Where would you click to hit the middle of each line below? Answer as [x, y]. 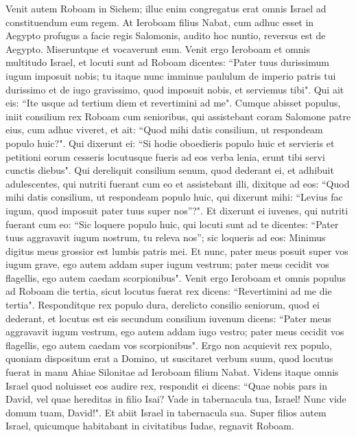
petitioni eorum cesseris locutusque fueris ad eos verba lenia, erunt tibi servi [165, 156]
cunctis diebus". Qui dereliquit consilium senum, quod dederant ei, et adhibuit [170, 170]
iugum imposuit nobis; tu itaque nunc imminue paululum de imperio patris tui [171, 75]
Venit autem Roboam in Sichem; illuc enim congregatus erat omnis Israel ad [166, 8]
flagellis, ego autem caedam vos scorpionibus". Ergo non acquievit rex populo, [169, 345]
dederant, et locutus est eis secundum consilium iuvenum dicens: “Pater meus [168, 318]
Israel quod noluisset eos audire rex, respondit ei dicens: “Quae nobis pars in [167, 385]
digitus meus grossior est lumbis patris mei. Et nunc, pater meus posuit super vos [177, 250]
